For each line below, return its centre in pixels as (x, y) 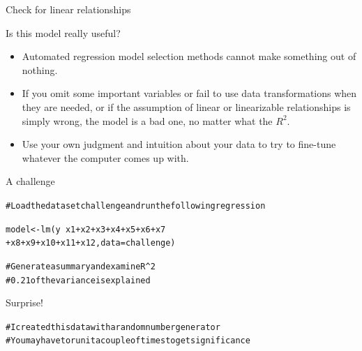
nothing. (40, 69)
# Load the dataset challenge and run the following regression (136, 206)
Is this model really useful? (63, 32)
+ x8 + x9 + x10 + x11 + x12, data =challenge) (91, 243)
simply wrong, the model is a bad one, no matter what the (147, 120)
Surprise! (24, 303)
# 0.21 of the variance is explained (78, 280)
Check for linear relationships (68, 9)
